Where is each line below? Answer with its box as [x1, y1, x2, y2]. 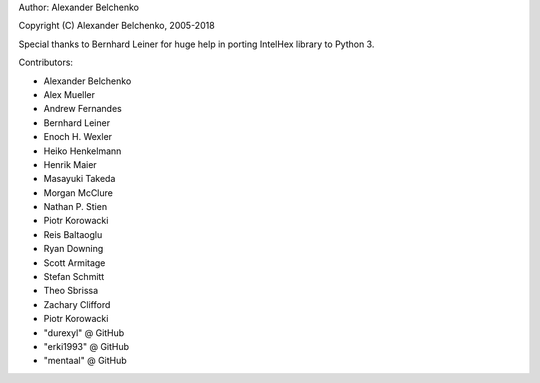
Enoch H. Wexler [43, 131, 113, 143]
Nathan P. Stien [43, 201, 108, 213]
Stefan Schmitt [43, 271, 105, 283]
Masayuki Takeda [43, 173, 116, 185]
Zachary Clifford [43, 298, 111, 310]
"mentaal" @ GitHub [43, 355, 127, 367]
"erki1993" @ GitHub [43, 340, 130, 352]
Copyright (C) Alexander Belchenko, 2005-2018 [18, 20, 215, 32]
